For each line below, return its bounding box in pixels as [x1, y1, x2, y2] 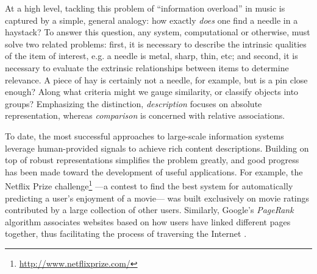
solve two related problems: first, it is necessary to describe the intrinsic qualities [5, 37, 307, 50]
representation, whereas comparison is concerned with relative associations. [5, 109, 285, 122]
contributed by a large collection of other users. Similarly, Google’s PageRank [5, 203, 294, 216]
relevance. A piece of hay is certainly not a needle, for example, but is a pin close [5, 73, 308, 86]
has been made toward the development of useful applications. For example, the [5, 165, 303, 178]
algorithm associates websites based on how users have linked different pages [5, 215, 291, 228]
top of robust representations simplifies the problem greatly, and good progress [5, 153, 299, 166]
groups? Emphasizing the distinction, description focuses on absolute [5, 97, 262, 110]
